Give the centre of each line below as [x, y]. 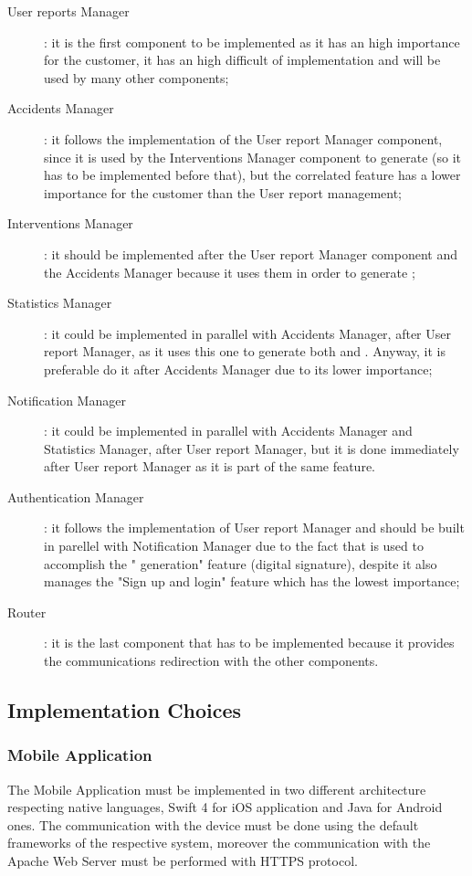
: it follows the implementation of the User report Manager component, [243, 138]
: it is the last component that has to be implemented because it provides [249, 643]
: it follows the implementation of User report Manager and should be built [254, 528]
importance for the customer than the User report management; [223, 192]
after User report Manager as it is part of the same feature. [210, 466]
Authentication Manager [76, 496]
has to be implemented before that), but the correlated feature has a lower [252, 175]
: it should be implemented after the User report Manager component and [251, 253]
